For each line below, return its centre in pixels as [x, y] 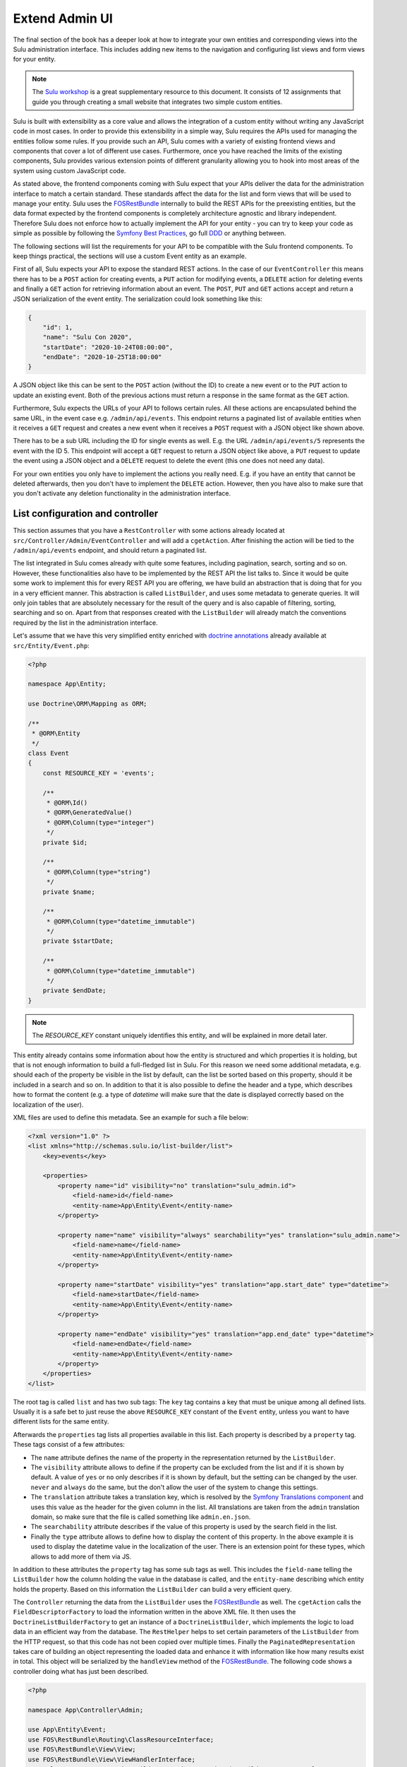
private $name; [69, 892]
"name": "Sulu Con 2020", [87, 337]
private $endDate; [74, 991]
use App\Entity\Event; [67, 1730]
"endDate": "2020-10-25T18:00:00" [102, 357]
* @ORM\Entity [56, 734]
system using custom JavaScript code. [69, 170]
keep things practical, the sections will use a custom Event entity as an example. [130, 256]
